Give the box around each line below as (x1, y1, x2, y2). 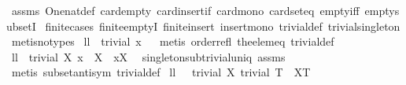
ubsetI (6, 17, 36, 34)
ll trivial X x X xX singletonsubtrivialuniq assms (11, 48, 286, 65)
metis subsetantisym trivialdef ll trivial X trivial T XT (11, 64, 311, 80)
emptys (364, 2, 400, 18)
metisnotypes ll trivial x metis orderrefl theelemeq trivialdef (11, 33, 334, 50)
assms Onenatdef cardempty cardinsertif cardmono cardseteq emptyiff (11, 2, 360, 18)
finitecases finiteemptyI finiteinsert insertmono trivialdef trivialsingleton (45, 17, 400, 34)
